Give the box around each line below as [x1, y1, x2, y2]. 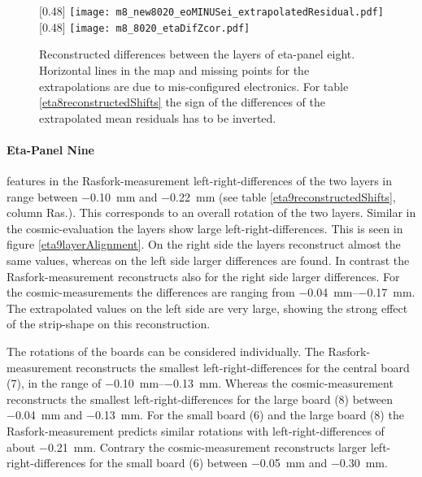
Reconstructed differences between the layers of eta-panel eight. [39, 46, 355, 63]
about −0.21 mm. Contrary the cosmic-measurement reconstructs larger [7, 438, 368, 455]
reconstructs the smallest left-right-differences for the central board [76, 358, 410, 375]
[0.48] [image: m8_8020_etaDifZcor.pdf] [39, 18, 250, 35]
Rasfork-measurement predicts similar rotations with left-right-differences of [7, 422, 385, 439]
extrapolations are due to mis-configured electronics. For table [39, 77, 349, 94]
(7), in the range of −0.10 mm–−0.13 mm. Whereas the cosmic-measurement [7, 375, 394, 392]
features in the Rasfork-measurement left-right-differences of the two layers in [7, 172, 393, 189]
